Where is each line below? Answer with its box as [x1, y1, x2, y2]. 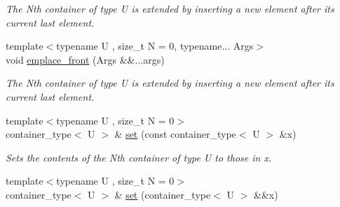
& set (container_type [114, 187, 211, 201]
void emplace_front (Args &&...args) [6, 52, 165, 66]
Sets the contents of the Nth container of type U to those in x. [6, 150, 272, 164]
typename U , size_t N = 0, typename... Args [56, 38, 254, 53]
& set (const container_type [114, 127, 236, 141]
